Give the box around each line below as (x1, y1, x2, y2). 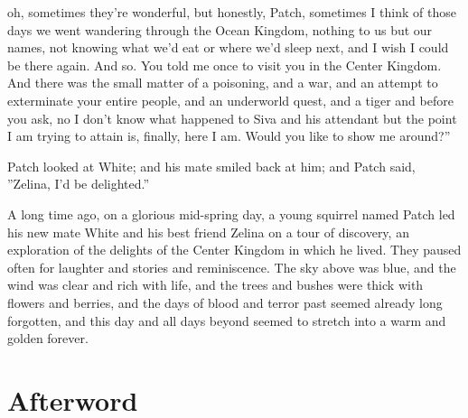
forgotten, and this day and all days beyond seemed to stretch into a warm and (7, 311, 446, 330)
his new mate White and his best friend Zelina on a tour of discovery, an (7, 222, 409, 241)
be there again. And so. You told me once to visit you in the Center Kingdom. (7, 55, 442, 74)
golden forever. (7, 329, 89, 348)
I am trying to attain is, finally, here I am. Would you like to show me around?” (7, 126, 451, 145)
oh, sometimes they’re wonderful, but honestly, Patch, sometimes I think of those (7, 3, 456, 21)
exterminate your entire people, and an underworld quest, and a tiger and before (7, 90, 454, 109)
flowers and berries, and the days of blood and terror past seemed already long (7, 293, 443, 311)
